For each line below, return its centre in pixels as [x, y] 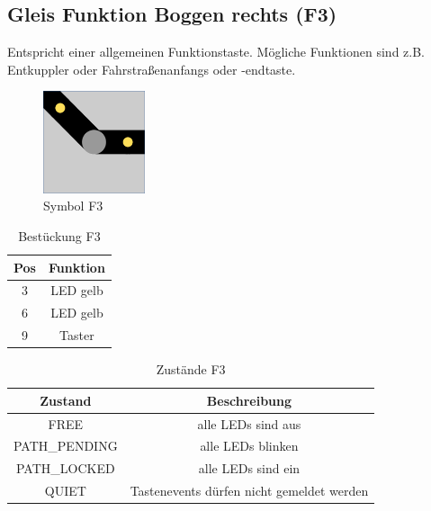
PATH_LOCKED [65, 468]
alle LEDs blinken [249, 446]
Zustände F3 [191, 369]
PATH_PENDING [66, 446]
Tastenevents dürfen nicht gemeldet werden [249, 491]
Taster [77, 335]
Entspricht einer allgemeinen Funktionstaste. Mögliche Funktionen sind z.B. [216, 52]
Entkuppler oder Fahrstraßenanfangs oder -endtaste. [152, 69]
